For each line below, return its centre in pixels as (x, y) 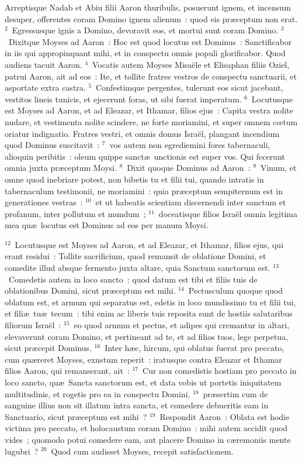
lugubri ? (22, 451)
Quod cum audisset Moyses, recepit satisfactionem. (142, 451)
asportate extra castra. (45, 87)
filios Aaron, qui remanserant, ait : (67, 371)
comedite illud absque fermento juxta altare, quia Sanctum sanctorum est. (138, 268)
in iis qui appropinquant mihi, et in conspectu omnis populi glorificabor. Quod (145, 53)
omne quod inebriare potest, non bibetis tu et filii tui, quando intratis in (134, 179)
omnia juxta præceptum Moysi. (61, 168)
